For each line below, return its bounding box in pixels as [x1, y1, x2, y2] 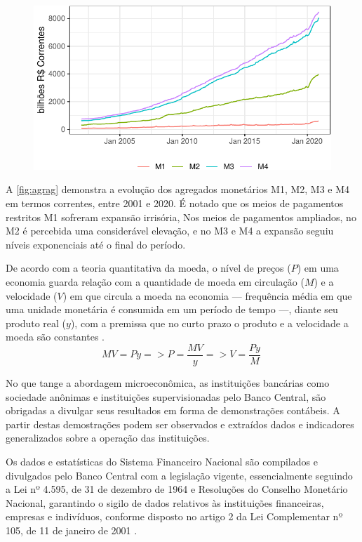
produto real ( [6, 315, 67, 330]
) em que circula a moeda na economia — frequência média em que [62, 288, 352, 303]
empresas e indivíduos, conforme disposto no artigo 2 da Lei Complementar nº [6, 509, 343, 524]
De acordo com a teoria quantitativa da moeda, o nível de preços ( [6, 260, 291, 275]
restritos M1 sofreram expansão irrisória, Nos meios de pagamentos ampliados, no [6, 209, 356, 224]
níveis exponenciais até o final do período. [6, 237, 186, 251]
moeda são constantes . [6, 329, 105, 344]
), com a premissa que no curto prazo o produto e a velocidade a [70, 315, 349, 330]
